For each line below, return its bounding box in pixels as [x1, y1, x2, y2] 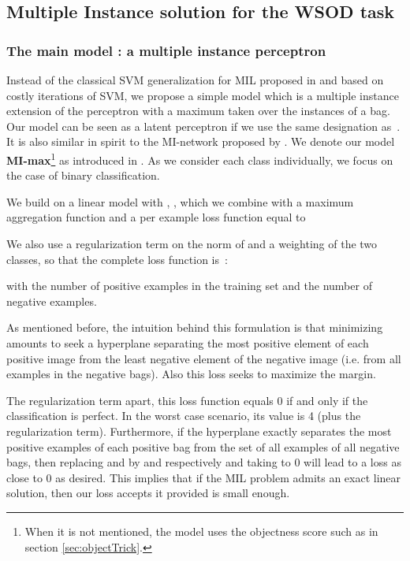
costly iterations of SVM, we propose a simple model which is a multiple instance [6, 87, 399, 103]
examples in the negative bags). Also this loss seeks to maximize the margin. [6, 366, 376, 382]
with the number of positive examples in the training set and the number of [6, 277, 372, 294]
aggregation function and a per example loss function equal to [6, 209, 306, 225]
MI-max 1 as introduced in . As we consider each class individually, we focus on [6, 149, 393, 168]
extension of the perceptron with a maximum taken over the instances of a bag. [6, 102, 390, 119]
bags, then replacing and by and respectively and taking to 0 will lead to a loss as [6, 454, 401, 470]
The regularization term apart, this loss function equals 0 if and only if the [6, 392, 368, 408]
